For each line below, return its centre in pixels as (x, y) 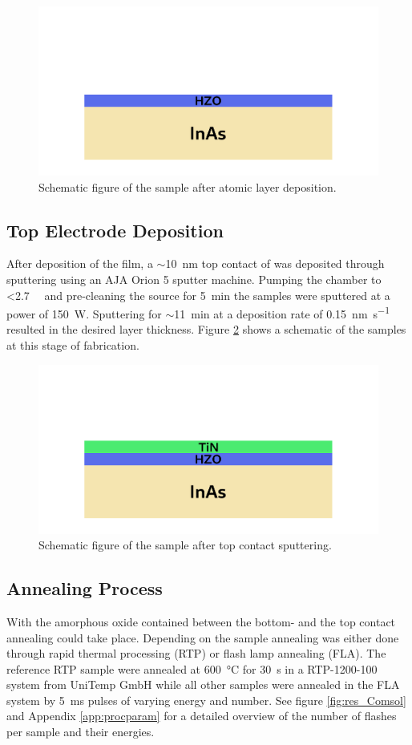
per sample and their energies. (81, 732)
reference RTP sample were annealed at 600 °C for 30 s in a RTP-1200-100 (192, 668)
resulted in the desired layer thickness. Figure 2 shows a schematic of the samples (206, 329)
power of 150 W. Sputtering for (84, 313)
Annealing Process (85, 588)
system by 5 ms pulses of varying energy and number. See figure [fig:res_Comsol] (206, 700)
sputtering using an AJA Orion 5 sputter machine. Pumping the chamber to (194, 279)
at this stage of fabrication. (73, 344)
